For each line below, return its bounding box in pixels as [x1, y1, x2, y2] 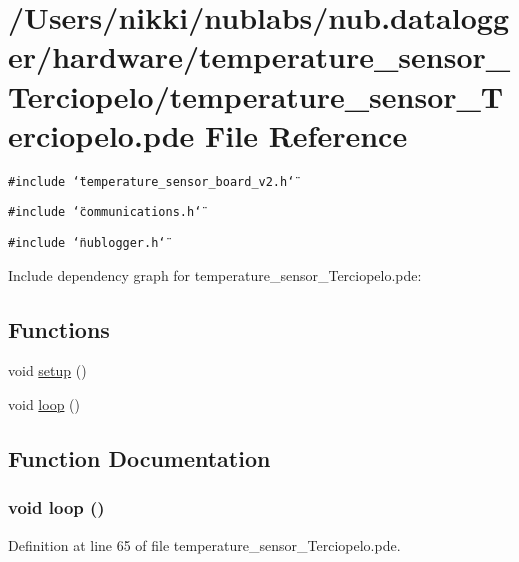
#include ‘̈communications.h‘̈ [8, 205, 202, 220]
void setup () [8, 360, 87, 381]
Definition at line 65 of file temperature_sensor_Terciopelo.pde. [8, 534, 401, 555]
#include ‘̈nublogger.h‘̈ [8, 236, 166, 250]
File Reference [205, 114, 408, 155]
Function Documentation [8, 443, 271, 474]
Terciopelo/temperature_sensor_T [8, 75, 504, 116]
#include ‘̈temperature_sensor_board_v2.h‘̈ [8, 174, 295, 189]
